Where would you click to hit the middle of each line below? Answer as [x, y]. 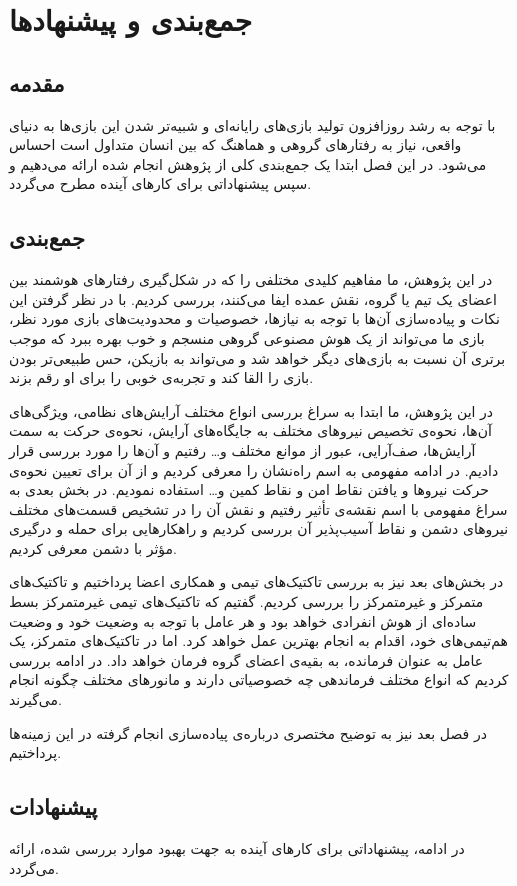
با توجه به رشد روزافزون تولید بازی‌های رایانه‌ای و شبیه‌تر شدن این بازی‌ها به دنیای [252, 124]
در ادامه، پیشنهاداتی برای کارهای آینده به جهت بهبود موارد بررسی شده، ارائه [237, 848]
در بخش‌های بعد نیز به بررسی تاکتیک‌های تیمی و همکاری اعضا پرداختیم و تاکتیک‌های [256, 581]
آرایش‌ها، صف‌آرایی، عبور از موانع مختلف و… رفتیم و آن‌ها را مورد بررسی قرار [242, 449]
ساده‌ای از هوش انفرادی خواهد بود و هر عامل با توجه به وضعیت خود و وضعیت [243, 620]
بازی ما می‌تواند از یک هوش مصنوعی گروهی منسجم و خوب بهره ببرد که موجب [247, 337]
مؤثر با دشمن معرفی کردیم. [93, 547]
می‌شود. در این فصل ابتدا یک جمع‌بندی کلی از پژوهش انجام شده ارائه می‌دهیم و [248, 163]
